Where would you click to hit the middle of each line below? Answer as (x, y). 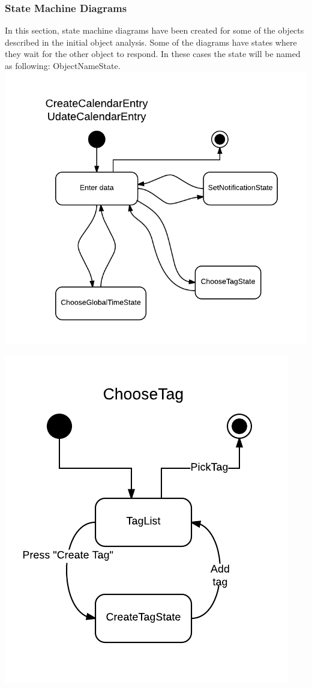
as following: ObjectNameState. (63, 65)
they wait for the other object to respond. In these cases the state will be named (153, 54)
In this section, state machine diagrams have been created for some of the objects (154, 30)
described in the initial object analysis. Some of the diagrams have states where (151, 42)
